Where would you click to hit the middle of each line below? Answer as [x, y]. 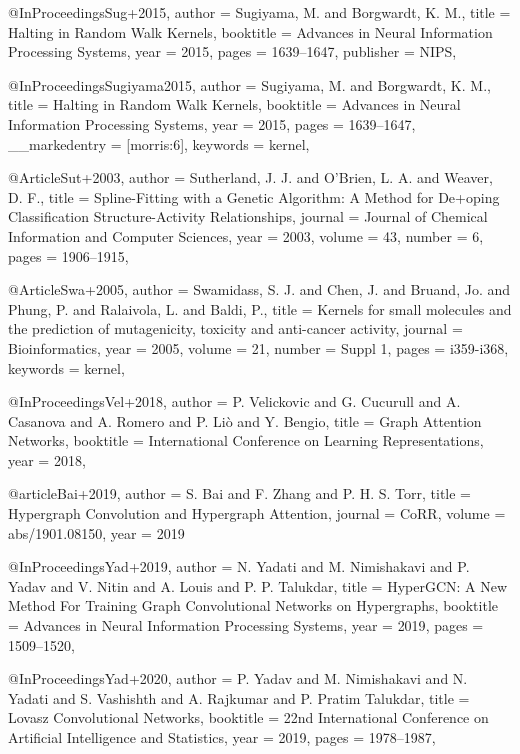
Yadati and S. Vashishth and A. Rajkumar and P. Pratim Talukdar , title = [239, 697]
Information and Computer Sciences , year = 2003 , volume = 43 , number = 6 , [246, 235]
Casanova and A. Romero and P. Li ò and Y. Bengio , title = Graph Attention [245, 420]
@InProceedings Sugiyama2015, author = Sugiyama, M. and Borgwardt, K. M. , [249, 84]
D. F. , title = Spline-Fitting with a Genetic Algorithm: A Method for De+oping [254, 196]
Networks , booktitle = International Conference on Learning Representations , [246, 440]
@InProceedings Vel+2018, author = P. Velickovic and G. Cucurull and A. [234, 401]
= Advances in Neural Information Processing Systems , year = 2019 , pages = [246, 625]
